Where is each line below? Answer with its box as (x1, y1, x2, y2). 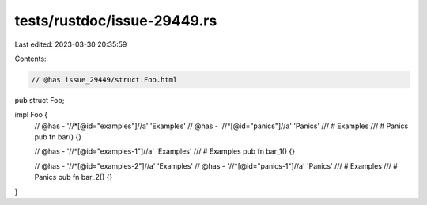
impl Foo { (14, 110, 47, 120)
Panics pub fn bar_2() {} (34, 173, 113, 182)
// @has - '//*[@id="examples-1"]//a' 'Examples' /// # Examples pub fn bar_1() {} (34, 146, 296, 156)
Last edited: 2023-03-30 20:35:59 (14, 40, 127, 49)
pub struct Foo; (14, 95, 65, 104)
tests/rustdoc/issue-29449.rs (14, 12, 217, 29)
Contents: (14, 54, 47, 63)
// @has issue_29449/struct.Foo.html (31, 75, 178, 84)
